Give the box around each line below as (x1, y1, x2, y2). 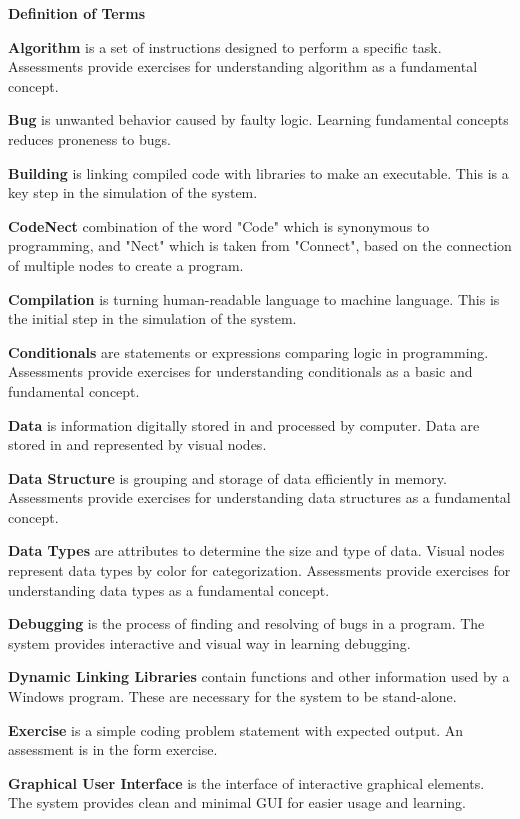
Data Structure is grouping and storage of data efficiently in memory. (8, 467, 447, 488)
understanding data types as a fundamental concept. (8, 579, 330, 600)
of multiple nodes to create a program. (8, 254, 244, 275)
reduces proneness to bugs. (8, 128, 171, 149)
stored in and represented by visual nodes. (8, 434, 267, 455)
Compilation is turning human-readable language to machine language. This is (8, 288, 500, 309)
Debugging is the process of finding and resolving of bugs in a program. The (8, 613, 485, 634)
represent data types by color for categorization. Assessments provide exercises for (8, 560, 511, 581)
